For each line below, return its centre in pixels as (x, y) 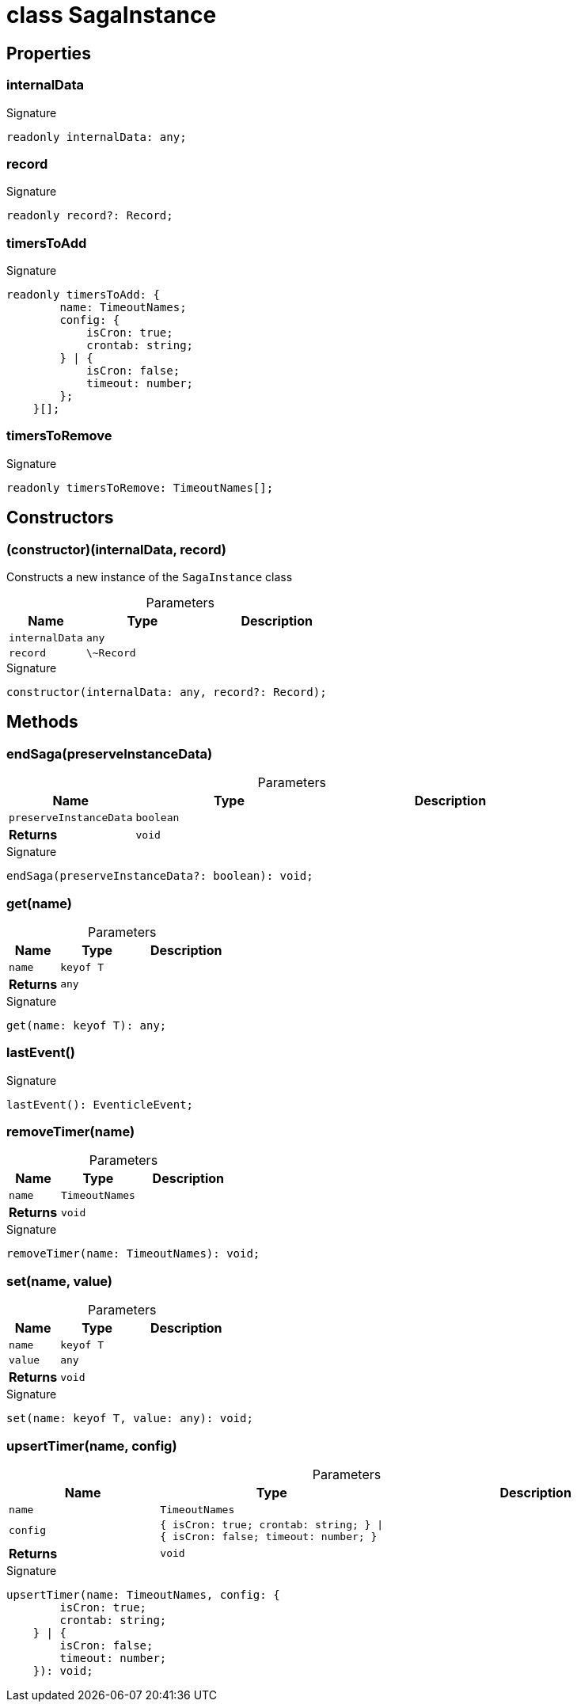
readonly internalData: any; (97, 137)
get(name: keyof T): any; (87, 1025)
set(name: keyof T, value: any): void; (130, 1419)
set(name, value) (60, 1281)
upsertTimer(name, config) (92, 1446)
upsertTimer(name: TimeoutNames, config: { (143, 1594)
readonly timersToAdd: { (83, 295)
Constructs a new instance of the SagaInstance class (150, 577)
